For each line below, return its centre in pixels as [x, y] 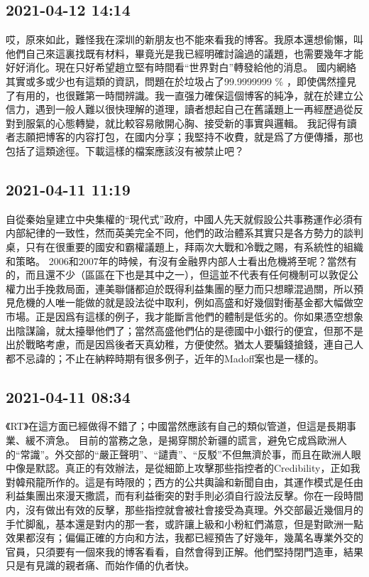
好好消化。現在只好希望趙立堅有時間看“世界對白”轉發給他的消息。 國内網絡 [181, 67]
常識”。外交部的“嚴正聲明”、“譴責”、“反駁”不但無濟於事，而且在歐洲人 [186, 454]
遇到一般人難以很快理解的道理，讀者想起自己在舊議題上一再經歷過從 [194, 109]
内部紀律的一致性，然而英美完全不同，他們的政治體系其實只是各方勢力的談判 [184, 233]
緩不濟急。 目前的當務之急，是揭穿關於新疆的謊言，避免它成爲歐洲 [181, 440]
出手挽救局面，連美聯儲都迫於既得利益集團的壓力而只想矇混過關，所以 [189, 288]
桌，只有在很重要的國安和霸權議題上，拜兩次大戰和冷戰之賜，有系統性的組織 [184, 246]
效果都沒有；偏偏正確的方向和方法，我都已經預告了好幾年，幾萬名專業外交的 [184, 538]
